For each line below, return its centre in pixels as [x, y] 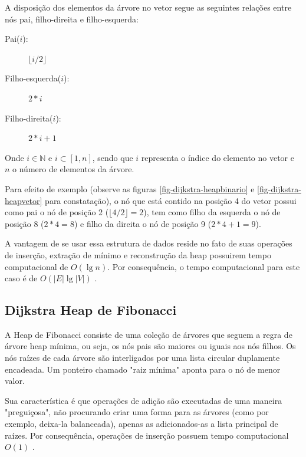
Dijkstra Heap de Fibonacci [91, 310]
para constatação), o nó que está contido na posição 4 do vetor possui [171, 200]
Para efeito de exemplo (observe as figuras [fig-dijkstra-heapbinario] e [130, 188]
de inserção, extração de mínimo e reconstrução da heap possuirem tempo [138, 254]
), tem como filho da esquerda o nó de [212, 212]
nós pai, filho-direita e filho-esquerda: [72, 19]
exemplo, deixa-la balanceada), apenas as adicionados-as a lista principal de [142, 424]
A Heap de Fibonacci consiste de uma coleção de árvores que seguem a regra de [149, 334]
